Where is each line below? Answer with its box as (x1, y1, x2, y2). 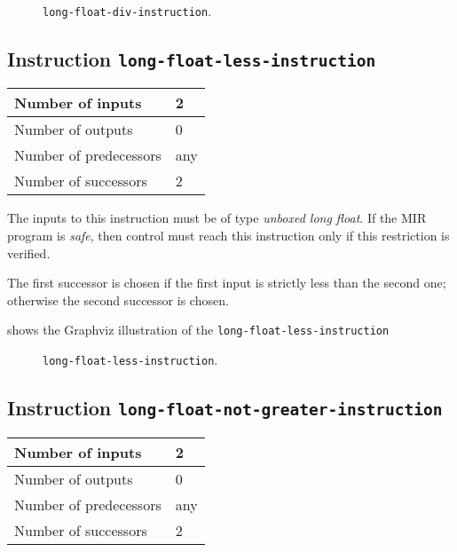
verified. (7, 243, 51, 262)
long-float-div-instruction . (43, 2, 212, 20)
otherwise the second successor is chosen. (7, 290, 229, 309)
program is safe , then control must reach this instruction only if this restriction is (7, 226, 450, 245)
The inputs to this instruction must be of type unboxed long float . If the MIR (7, 209, 427, 227)
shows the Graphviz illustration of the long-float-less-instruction (7, 320, 390, 339)
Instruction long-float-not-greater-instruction (7, 394, 443, 422)
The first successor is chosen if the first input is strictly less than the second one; (7, 273, 446, 292)
